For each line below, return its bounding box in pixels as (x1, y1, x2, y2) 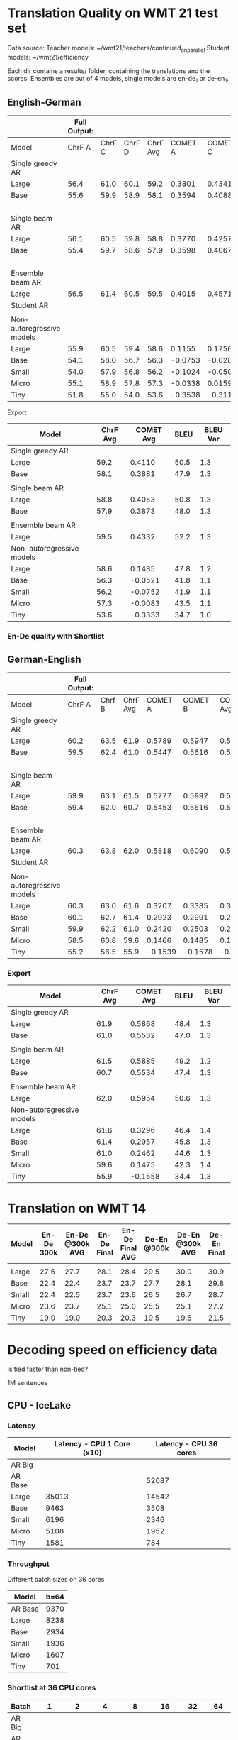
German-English (7, 653, 81, 665)
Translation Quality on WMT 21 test (7, 5, 219, 21)
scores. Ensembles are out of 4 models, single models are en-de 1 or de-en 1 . (7, 74, 229, 84)
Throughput (7, 1559, 50, 1569)
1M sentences (7, 1379, 48, 1387)
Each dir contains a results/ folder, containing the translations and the (7, 66, 210, 75)
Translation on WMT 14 (7, 1200, 147, 1216)
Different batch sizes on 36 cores (7, 1575, 105, 1584)
